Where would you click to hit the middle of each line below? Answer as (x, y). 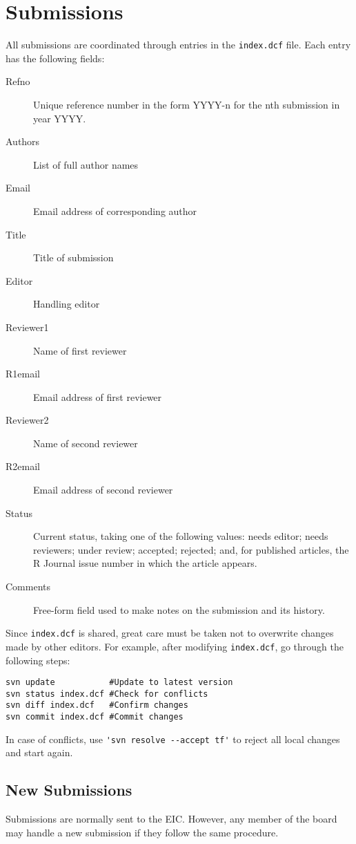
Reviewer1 (27, 327)
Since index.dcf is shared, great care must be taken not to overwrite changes (170, 633)
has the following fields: (55, 58)
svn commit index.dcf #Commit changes (95, 717)
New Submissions (69, 790)
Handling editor (67, 304)
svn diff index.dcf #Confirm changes (97, 705)
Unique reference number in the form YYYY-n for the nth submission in (187, 104)
